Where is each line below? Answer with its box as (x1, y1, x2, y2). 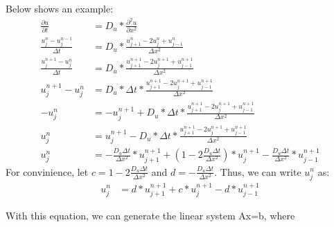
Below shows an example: (6, 1, 114, 15)
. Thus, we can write (214, 164, 301, 179)
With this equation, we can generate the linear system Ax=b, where (6, 208, 295, 222)
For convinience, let (6, 164, 89, 179)
